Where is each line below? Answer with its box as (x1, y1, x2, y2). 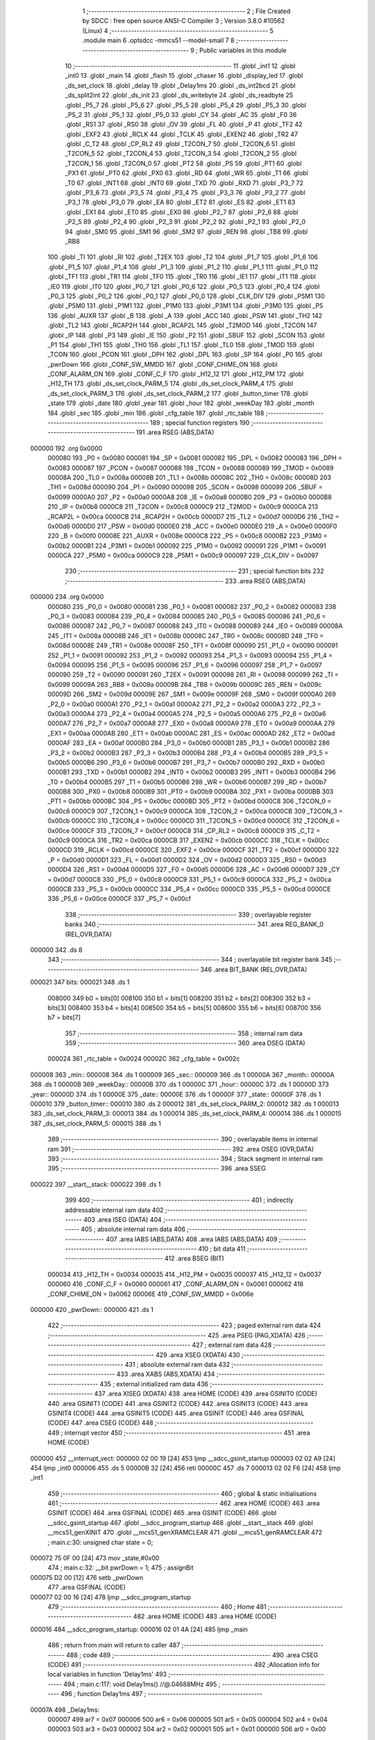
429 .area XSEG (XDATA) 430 (155, 1350, 240, 1359)
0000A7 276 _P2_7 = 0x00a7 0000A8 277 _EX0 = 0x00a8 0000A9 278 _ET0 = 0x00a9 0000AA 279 (47, 719, 335, 727)
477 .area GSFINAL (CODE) (47, 1583, 126, 1592)
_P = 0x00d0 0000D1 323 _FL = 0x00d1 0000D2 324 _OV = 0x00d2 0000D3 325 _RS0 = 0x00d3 (47, 855, 326, 864)
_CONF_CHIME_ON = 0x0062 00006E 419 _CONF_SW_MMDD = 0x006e (47, 1290, 254, 1298)
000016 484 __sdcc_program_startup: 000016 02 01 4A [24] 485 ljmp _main (30, 1625, 248, 1634)
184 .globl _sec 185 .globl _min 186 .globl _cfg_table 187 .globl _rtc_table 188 (47, 409, 265, 417)
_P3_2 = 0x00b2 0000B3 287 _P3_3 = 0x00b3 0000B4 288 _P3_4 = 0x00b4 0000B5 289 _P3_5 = (47, 748, 329, 757)
